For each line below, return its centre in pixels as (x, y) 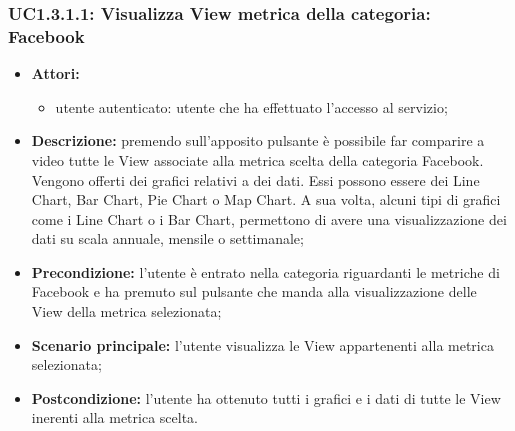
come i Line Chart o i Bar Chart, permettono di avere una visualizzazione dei (269, 218)
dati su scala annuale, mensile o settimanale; (167, 238)
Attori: (55, 73)
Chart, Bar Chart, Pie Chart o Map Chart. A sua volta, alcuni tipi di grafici (266, 199)
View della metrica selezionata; (126, 311)
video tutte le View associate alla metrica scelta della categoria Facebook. (257, 159)
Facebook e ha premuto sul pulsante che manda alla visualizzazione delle (254, 291)
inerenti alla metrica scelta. (114, 417)
